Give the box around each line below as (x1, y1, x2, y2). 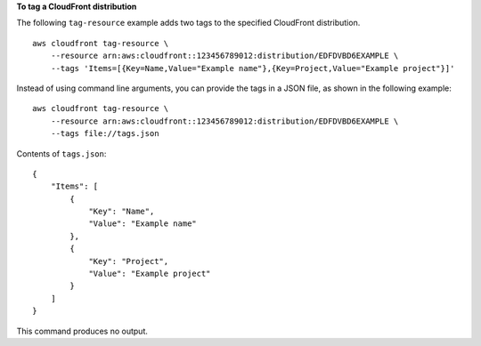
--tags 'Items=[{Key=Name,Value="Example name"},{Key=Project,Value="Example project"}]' (50, 63, 455, 73)
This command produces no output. (16, 326, 149, 336)
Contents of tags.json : (16, 148, 107, 159)
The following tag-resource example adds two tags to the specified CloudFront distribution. (16, 18, 361, 28)
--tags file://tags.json (50, 129, 159, 139)
